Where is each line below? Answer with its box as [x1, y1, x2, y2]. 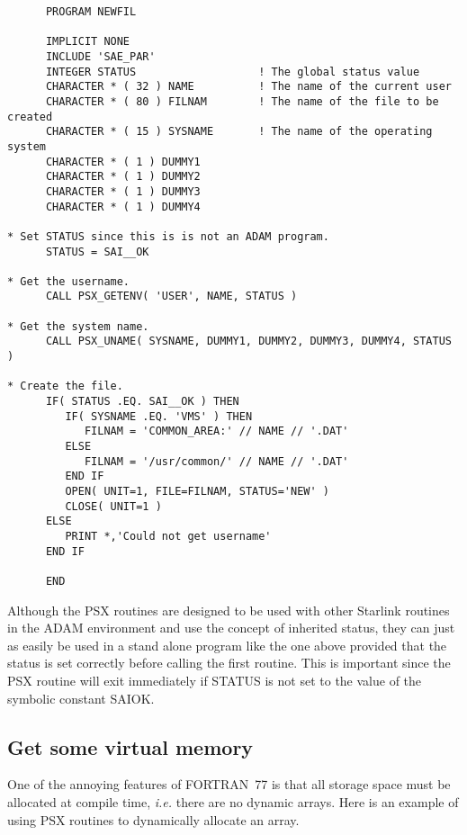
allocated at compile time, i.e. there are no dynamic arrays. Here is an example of [7, 792, 459, 811]
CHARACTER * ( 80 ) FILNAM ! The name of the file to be [45, 94, 439, 108]
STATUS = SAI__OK [45, 245, 149, 258]
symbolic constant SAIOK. [7, 688, 155, 707]
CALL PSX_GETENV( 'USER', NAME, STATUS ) [45, 290, 298, 303]
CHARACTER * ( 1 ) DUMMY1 [45, 155, 201, 168]
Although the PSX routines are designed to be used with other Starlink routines [7, 600, 450, 619]
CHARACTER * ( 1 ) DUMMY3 [45, 184, 201, 198]
